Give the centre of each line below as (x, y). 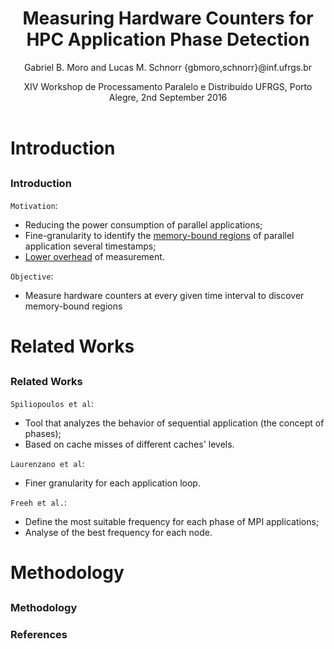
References (39, 635)
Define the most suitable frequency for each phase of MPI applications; (172, 521)
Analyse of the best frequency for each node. (118, 532)
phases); (43, 433)
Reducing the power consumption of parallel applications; (143, 224)
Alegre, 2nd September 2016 (168, 97)
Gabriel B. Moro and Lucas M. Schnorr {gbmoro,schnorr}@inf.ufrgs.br (168, 67)
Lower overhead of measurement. (94, 256)
